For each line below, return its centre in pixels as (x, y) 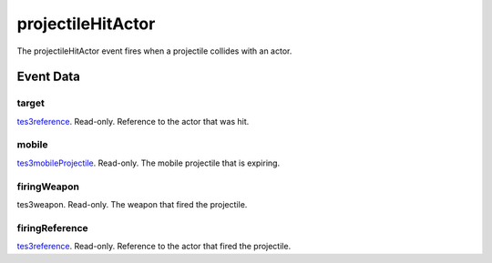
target (31, 103)
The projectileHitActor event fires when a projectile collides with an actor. (154, 51)
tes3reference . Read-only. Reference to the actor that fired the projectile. (154, 247)
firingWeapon (48, 187)
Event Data (49, 77)
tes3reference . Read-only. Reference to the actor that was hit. (133, 121)
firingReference (52, 228)
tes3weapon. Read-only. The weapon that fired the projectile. (132, 204)
